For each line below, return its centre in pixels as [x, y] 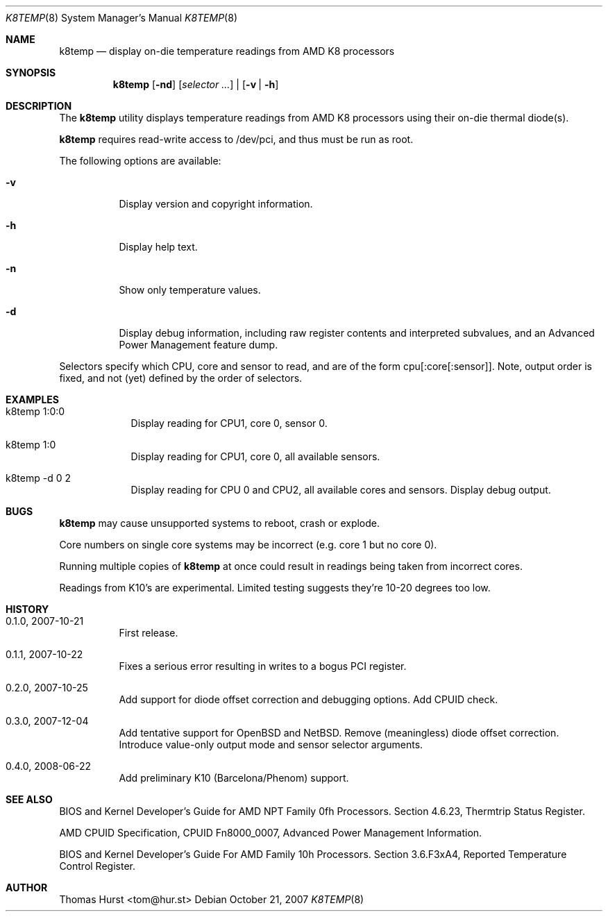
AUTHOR [27, 887]
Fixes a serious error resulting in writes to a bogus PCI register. [263, 666]
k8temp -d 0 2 [38, 478]
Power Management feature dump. [199, 345]
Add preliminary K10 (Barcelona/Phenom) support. [234, 778]
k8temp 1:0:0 [35, 411]
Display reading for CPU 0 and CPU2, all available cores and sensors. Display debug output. [341, 490]
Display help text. [158, 247]
